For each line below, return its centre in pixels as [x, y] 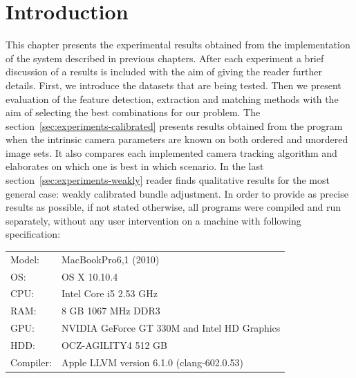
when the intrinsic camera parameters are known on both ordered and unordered [177, 139]
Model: [25, 259]
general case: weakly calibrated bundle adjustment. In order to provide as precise [177, 193]
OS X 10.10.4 [90, 276]
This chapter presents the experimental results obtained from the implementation [178, 45]
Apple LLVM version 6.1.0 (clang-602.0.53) [152, 362]
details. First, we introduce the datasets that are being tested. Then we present [174, 85]
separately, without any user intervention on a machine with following [153, 220]
